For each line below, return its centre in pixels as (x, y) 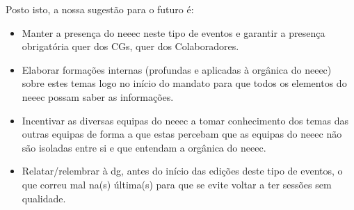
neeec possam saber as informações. (98, 96)
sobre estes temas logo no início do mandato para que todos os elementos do (184, 83)
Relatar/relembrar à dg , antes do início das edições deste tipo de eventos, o (182, 171)
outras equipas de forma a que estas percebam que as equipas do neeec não (182, 134)
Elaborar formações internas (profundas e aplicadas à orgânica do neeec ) (177, 69)
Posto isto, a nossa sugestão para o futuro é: (100, 9)
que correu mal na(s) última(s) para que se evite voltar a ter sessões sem (177, 184)
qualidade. (44, 198)
